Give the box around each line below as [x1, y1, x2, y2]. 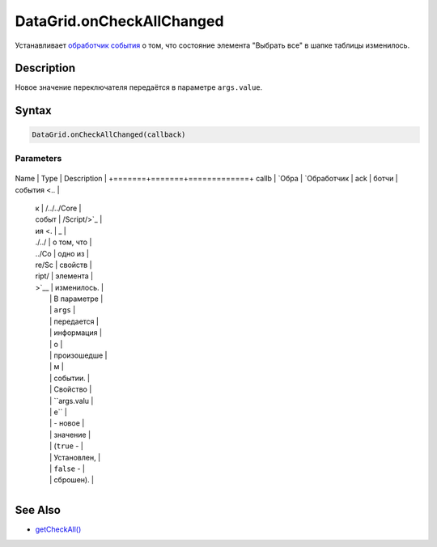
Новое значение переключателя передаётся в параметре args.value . [15, 83, 263, 92]
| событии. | [49, 373, 91, 383]
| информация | [49, 328, 103, 337]
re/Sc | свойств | [35, 260, 92, 269]
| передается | [49, 316, 99, 326]
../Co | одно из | [35, 248, 89, 258]
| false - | [49, 464, 85, 473]
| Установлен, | [49, 452, 101, 462]
